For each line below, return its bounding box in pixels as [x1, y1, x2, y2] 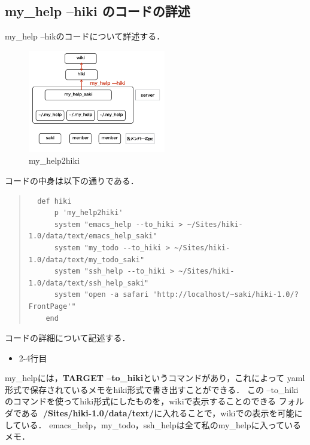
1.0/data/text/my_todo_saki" [28, 255, 145, 264]
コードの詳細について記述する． [5, 332, 130, 344]
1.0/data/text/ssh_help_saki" [28, 278, 149, 287]
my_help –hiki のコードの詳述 [5, 2, 190, 20]
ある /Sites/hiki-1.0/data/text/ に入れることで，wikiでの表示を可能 [21, 407, 294, 419]
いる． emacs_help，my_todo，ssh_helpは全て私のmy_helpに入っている [21, 418, 301, 431]
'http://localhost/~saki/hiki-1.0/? [153, 290, 299, 299]
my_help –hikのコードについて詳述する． [5, 30, 165, 42]
